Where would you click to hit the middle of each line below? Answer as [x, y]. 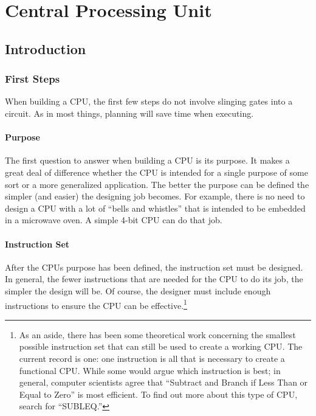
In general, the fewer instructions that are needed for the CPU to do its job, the [154, 279]
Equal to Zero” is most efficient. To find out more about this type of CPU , [158, 394]
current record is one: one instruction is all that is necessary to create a [152, 358]
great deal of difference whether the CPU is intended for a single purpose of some [156, 172]
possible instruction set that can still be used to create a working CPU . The [161, 346]
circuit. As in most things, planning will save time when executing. [129, 113]
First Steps [33, 79]
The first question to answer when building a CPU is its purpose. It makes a [147, 160]
